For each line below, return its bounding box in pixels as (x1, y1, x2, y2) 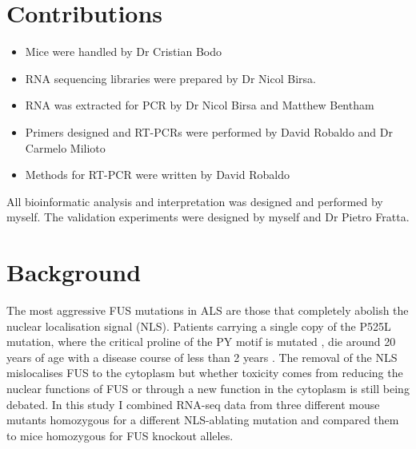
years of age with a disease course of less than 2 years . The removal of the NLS (6, 348, 398, 365)
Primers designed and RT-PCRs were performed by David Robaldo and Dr (25, 123, 393, 140)
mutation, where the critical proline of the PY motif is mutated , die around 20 (6, 333, 396, 350)
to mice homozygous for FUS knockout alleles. (6, 427, 234, 443)
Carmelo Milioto (25, 139, 106, 156)
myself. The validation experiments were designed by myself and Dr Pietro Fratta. (6, 209, 410, 225)
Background (6, 256, 142, 288)
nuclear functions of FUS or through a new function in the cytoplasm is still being (6, 379, 410, 396)
